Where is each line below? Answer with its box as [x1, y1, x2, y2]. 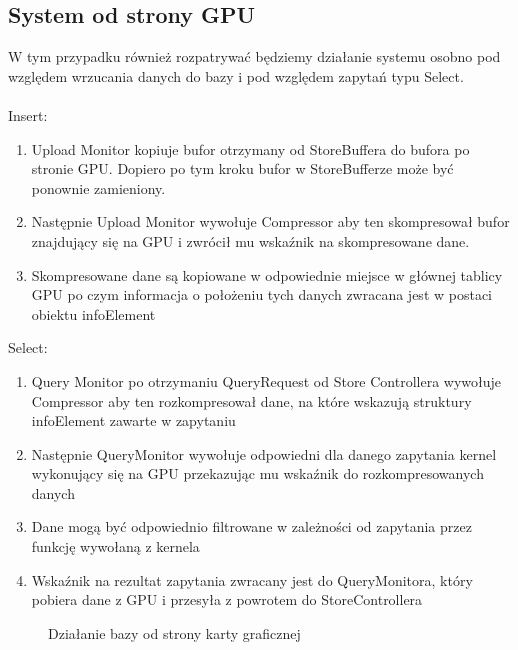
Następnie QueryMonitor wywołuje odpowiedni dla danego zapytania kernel [31, 443, 497, 464]
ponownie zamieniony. [31, 177, 166, 198]
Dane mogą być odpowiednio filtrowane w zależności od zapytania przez [31, 516, 472, 537]
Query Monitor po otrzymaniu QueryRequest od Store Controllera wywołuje [31, 370, 502, 391]
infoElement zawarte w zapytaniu [31, 410, 236, 431]
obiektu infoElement [31, 303, 156, 324]
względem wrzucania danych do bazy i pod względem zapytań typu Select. [8, 65, 464, 86]
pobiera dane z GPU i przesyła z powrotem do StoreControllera [31, 589, 423, 610]
